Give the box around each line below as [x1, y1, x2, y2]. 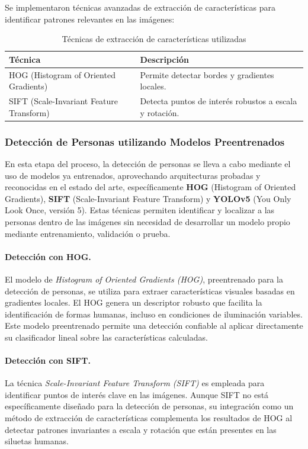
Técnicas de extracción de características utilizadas [62, 33, 246, 45]
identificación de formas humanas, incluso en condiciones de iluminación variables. [5, 307, 303, 320]
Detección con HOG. [5, 250, 91, 262]
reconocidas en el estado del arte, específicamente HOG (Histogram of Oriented [5, 181, 296, 193]
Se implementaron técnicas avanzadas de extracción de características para [5, 1, 276, 13]
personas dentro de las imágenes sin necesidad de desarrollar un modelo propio [5, 215, 290, 227]
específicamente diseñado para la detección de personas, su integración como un [5, 400, 294, 412]
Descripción [140, 53, 189, 65]
